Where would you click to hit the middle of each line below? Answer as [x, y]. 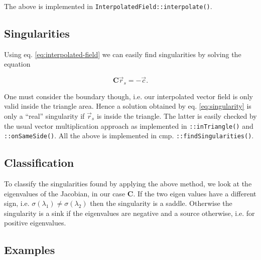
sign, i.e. [17, 203]
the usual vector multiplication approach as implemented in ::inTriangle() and [129, 125]
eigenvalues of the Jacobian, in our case [65, 193]
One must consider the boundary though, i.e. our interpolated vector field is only [128, 96]
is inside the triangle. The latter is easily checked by [177, 115]
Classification [39, 163]
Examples [30, 250]
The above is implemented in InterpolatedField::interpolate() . [108, 6]
